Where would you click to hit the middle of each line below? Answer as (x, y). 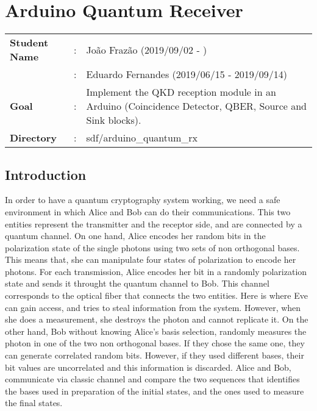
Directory (34, 138)
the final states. (34, 403)
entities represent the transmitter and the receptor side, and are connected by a (154, 223)
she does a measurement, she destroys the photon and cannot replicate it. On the (157, 319)
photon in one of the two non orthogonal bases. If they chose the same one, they (155, 343)
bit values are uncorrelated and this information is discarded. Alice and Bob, (148, 367)
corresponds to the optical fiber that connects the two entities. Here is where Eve (156, 295)
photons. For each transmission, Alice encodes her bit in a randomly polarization (156, 271)
